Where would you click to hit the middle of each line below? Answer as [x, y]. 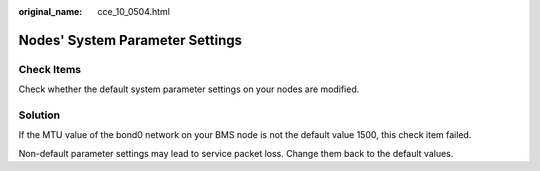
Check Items [50, 69]
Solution [39, 115]
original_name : [50, 11]
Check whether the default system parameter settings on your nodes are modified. [189, 89]
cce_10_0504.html [133, 11]
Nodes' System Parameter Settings [130, 40]
